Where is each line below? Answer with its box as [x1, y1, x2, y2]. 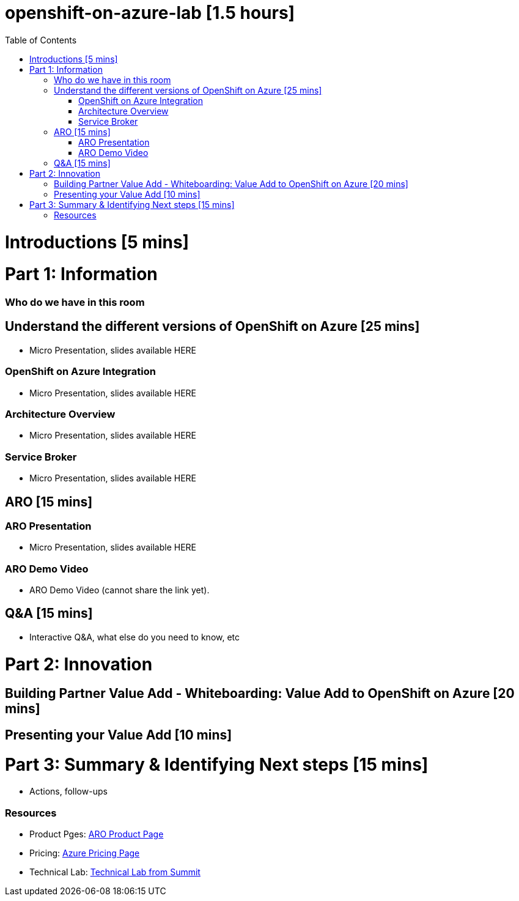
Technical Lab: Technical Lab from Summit [29, 867, 201, 878]
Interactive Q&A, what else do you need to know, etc [29, 631, 240, 642]
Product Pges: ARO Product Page [29, 829, 164, 840]
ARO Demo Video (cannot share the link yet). [29, 585, 210, 596]
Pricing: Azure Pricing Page [29, 848, 140, 859]
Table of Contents [5, 34, 77, 45]
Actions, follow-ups [29, 786, 108, 797]
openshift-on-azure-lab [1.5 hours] [5, 2, 295, 23]
